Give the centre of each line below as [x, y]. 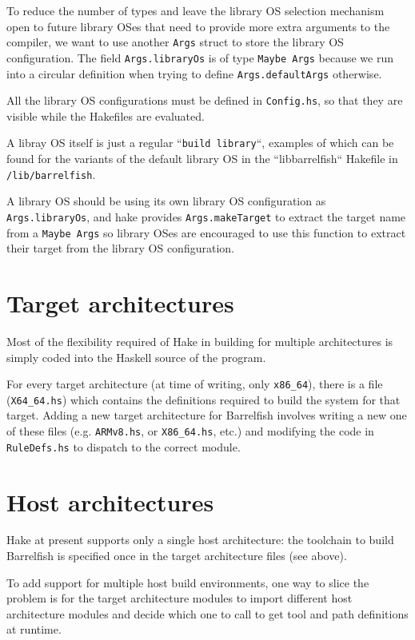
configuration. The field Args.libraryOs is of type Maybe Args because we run [200, 57]
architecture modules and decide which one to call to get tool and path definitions [207, 613]
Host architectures [110, 501]
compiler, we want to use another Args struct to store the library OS [175, 42]
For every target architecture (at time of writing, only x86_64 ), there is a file [195, 384]
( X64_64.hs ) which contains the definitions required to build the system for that [204, 399]
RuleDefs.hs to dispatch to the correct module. [124, 446]
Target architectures [120, 303]
